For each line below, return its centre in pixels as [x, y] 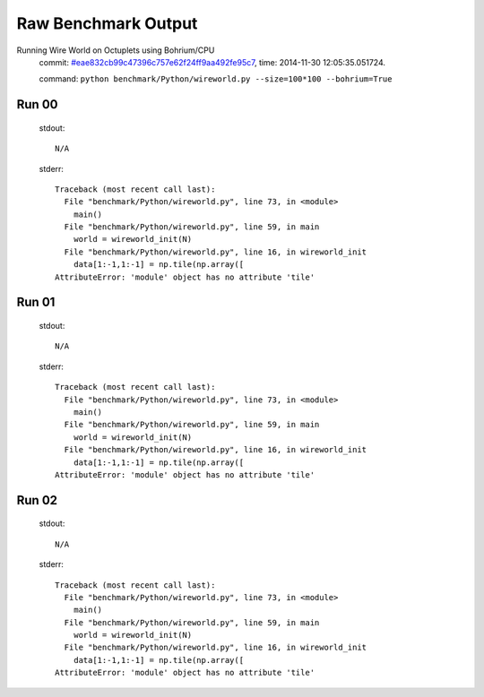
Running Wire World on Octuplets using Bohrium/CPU [116, 50]
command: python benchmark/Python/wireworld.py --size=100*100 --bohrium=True [216, 79]
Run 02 [37, 500]
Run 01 [36, 302]
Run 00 [37, 104]
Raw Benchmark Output [107, 23]
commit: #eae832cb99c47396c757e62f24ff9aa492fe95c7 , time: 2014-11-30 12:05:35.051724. [212, 62]
